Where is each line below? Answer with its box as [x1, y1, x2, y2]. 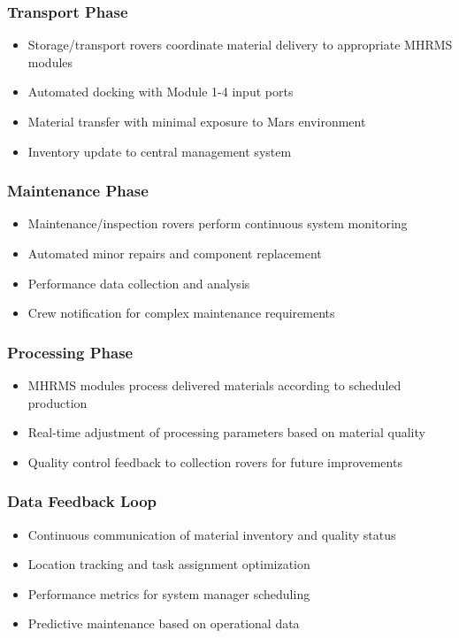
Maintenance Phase [7, 180, 149, 202]
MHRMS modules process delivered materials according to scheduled [27, 376, 402, 394]
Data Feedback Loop [7, 490, 157, 512]
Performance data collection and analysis [27, 273, 250, 292]
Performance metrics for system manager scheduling [27, 584, 310, 603]
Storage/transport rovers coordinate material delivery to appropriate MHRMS [27, 35, 453, 54]
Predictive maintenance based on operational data [27, 614, 300, 633]
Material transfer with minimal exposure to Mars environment [27, 112, 366, 130]
